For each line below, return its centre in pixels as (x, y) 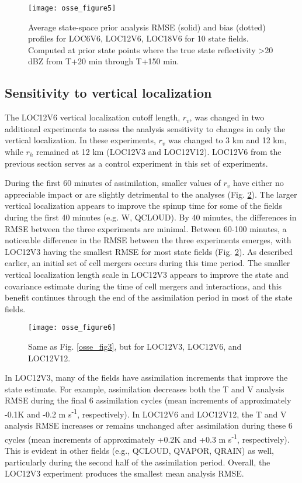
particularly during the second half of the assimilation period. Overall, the (138, 462)
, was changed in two (227, 117)
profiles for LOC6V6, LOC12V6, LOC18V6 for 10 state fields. (138, 38)
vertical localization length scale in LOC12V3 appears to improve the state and (147, 274)
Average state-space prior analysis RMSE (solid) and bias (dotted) (147, 27)
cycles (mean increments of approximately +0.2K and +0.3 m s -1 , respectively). (147, 438)
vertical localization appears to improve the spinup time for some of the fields (143, 206)
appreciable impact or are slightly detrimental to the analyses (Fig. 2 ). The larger (151, 194)
